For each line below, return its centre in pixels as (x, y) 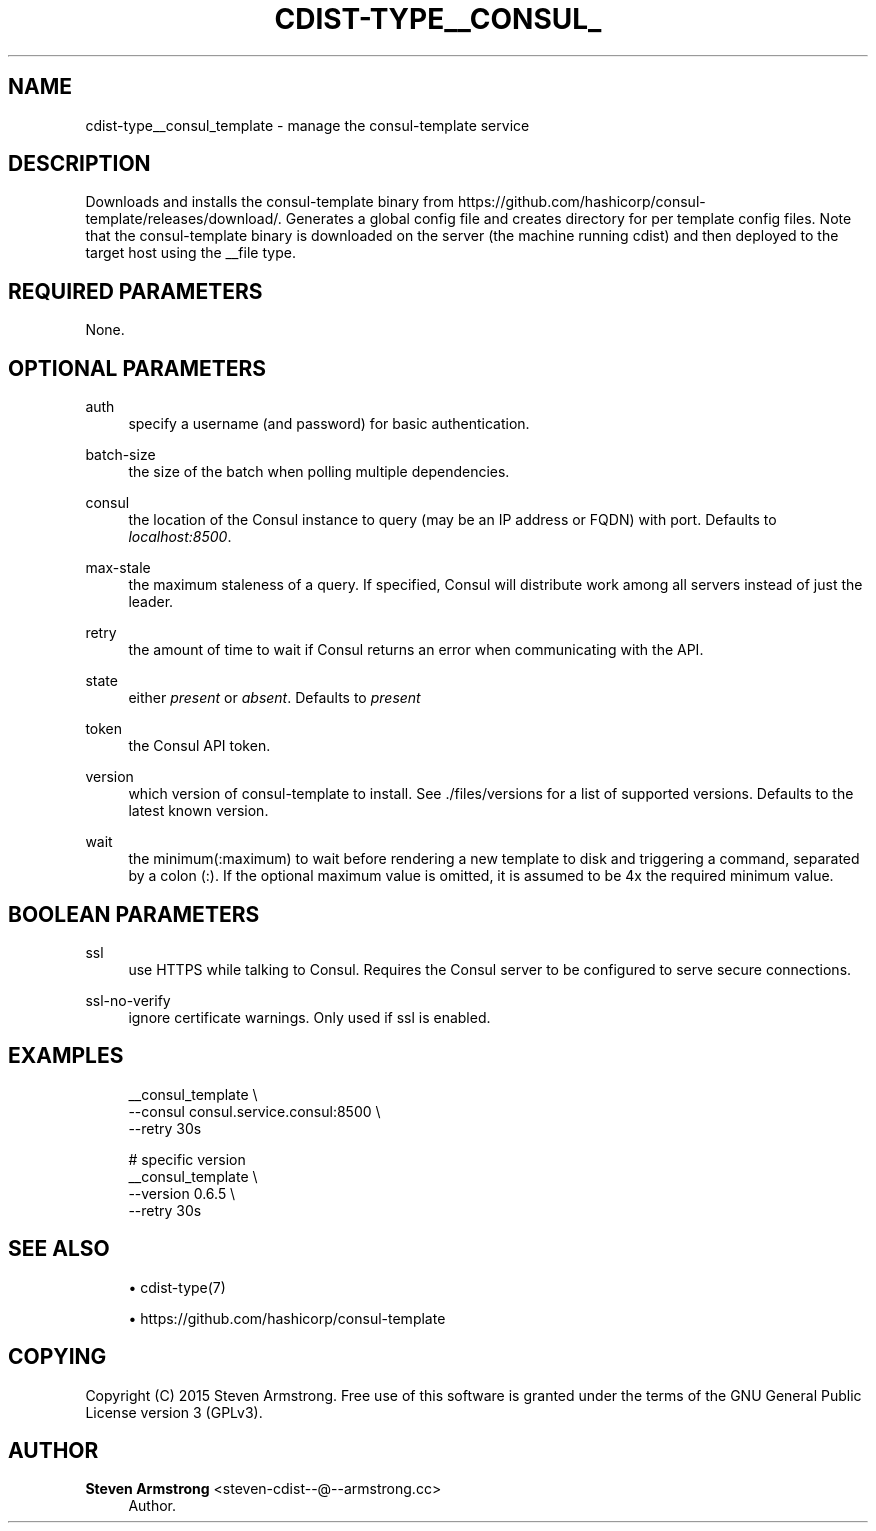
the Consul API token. (199, 746)
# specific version (187, 1159)
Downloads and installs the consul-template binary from (269, 202)
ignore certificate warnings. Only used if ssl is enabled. (309, 1017)
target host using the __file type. (190, 253)
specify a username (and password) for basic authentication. (329, 424)
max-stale (118, 568)
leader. (151, 602)
